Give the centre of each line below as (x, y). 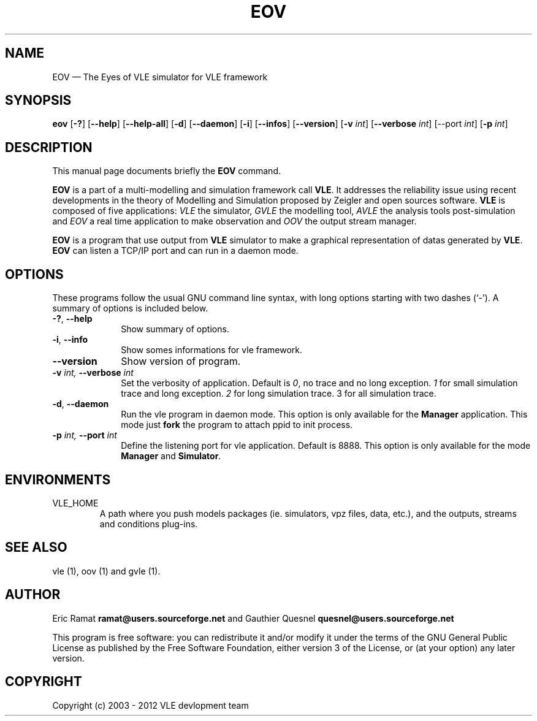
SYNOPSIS (38, 101)
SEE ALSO (36, 547)
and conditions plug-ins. (149, 524)
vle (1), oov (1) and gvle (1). (106, 571)
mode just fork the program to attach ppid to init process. (237, 425)
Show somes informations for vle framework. (212, 350)
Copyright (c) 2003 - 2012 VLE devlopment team (150, 705)
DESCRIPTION (49, 147)
